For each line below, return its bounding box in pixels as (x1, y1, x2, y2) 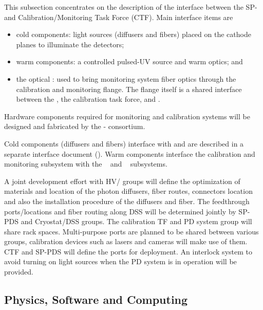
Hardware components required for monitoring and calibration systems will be (4, 111, 250, 121)
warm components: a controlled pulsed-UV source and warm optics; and (16, 56, 243, 67)
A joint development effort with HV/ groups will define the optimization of (4, 175, 240, 186)
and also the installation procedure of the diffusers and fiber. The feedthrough (4, 195, 250, 206)
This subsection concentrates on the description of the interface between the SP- (4, 2, 257, 12)
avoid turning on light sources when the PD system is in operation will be (4, 256, 237, 267)
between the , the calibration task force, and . (16, 94, 160, 104)
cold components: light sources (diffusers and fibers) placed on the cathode (16, 29, 251, 40)
